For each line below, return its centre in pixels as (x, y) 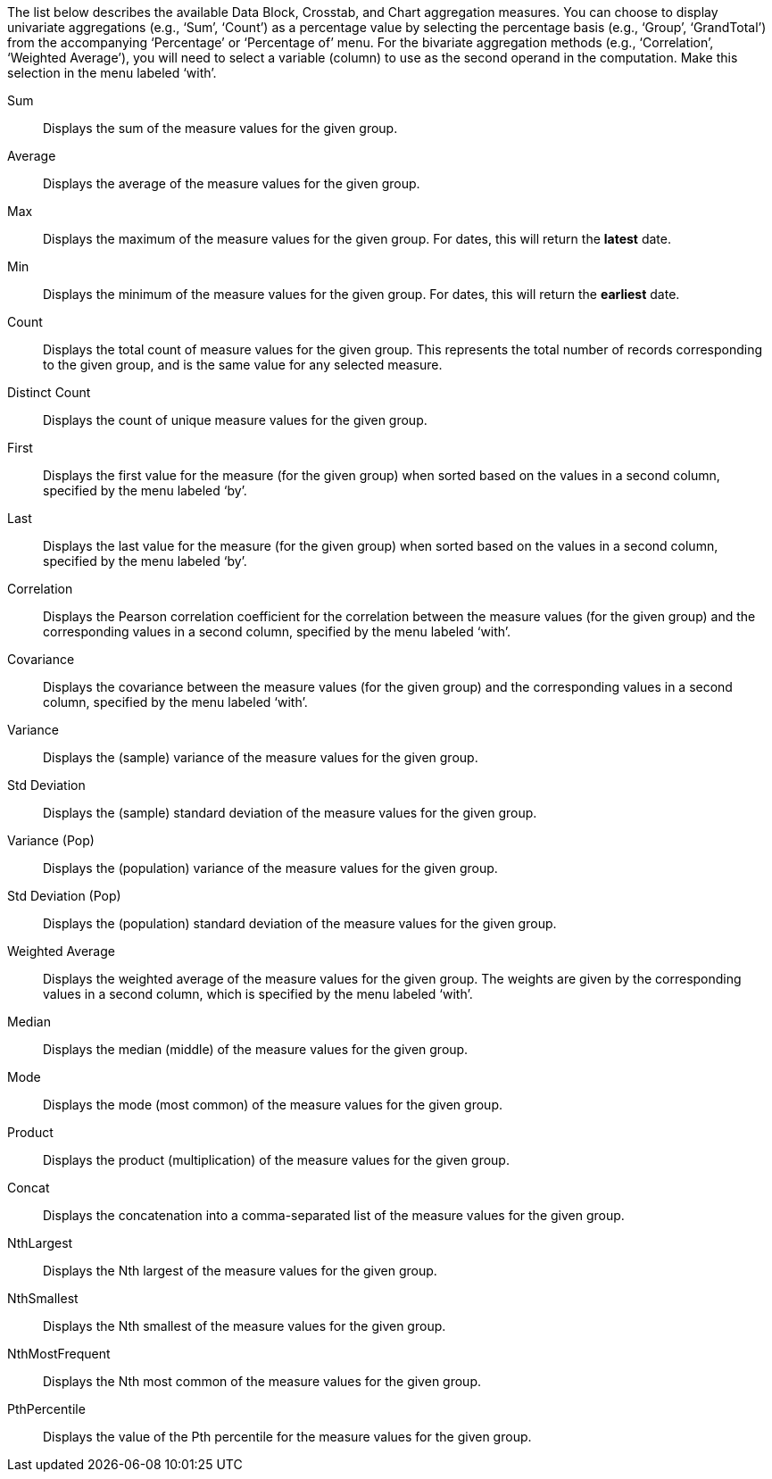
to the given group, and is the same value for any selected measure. (243, 365)
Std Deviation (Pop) (64, 896)
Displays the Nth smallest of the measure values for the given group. (245, 1326)
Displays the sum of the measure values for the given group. (220, 128)
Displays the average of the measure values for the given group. (232, 183)
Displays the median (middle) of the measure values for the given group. (256, 1049)
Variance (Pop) (51, 840)
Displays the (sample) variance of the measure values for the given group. (261, 757)
